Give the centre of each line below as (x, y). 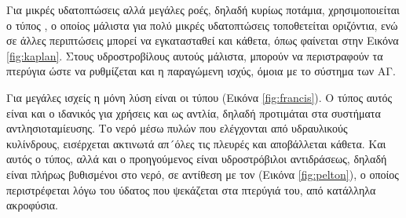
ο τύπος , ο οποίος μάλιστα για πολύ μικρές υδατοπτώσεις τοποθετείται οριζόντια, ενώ (202, 25)
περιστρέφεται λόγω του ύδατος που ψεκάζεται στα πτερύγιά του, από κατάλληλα (191, 189)
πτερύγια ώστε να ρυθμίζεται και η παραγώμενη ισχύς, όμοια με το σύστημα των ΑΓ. (201, 71)
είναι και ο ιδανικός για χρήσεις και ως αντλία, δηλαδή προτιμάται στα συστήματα (194, 113)
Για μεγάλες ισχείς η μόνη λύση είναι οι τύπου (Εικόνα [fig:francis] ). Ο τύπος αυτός (199, 97)
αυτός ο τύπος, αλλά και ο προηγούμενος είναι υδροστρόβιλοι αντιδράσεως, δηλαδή (197, 159)
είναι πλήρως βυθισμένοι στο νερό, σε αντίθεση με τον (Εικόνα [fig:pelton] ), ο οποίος (203, 174)
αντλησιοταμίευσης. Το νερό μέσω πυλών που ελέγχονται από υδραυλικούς (177, 128)
